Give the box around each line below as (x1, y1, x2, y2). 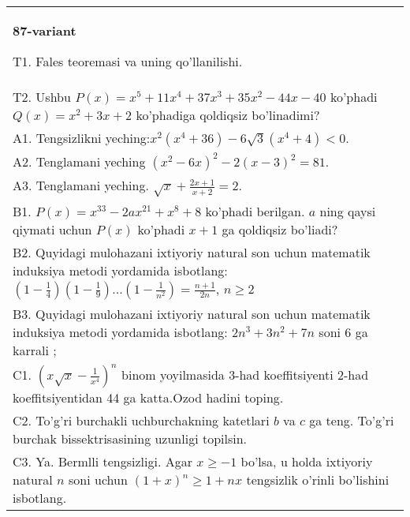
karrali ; (13, 340, 57, 359)
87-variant (13, 21, 76, 39)
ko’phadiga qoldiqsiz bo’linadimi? (136, 106, 320, 124)
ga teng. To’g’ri (309, 410, 394, 429)
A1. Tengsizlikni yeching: (13, 129, 151, 147)
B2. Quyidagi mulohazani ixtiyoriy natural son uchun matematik (13, 242, 371, 261)
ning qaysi (319, 201, 376, 220)
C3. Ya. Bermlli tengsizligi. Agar (13, 451, 192, 470)
